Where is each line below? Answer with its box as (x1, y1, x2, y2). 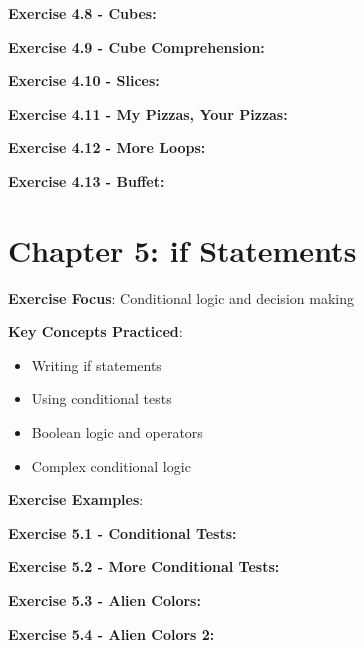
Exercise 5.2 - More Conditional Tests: (8, 556, 280, 577)
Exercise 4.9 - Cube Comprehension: (8, 36, 265, 57)
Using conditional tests (31, 388, 172, 409)
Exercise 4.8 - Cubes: (8, 3, 157, 23)
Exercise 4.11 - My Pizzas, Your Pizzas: (8, 103, 288, 124)
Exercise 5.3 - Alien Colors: (8, 590, 201, 611)
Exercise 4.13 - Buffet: (8, 170, 165, 191)
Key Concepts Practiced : (8, 321, 183, 342)
